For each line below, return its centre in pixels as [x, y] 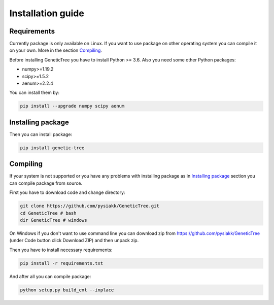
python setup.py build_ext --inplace [67, 290]
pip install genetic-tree [52, 148]
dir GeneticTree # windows [54, 220]
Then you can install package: [41, 134]
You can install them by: [34, 93]
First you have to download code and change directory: [67, 192]
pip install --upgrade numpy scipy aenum [72, 106]
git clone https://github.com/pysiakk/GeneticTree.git [90, 206]
